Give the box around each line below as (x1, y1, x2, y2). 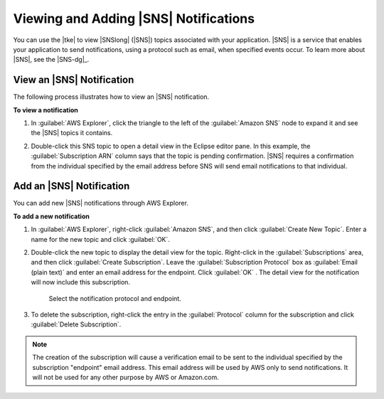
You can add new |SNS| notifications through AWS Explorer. (13, 199, 188, 208)
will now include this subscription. (31, 278, 131, 287)
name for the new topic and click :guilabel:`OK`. (31, 235, 171, 243)
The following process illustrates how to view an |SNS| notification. (13, 92, 210, 101)
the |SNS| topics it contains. (31, 129, 113, 137)
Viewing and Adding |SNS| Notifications (13, 11, 255, 26)
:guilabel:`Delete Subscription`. (31, 320, 122, 329)
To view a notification (13, 105, 78, 114)
